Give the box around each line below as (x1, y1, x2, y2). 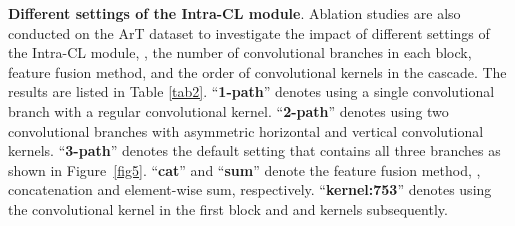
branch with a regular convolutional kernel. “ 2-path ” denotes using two (8, 100, 449, 121)
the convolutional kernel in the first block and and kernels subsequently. (8, 198, 448, 219)
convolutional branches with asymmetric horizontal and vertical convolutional (8, 120, 484, 141)
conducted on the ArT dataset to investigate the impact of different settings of (8, 22, 490, 43)
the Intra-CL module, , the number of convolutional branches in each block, (8, 42, 472, 63)
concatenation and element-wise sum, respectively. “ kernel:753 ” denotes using (8, 179, 492, 200)
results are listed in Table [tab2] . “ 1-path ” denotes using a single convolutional (8, 81, 495, 102)
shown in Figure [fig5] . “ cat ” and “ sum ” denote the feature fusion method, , (8, 159, 481, 180)
